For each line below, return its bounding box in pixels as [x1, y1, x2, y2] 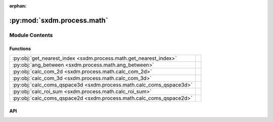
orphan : [9, 3, 27, 9]
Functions [9, 46, 31, 52]
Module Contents [9, 31, 53, 38]
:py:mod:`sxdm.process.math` [9, 16, 108, 25]
